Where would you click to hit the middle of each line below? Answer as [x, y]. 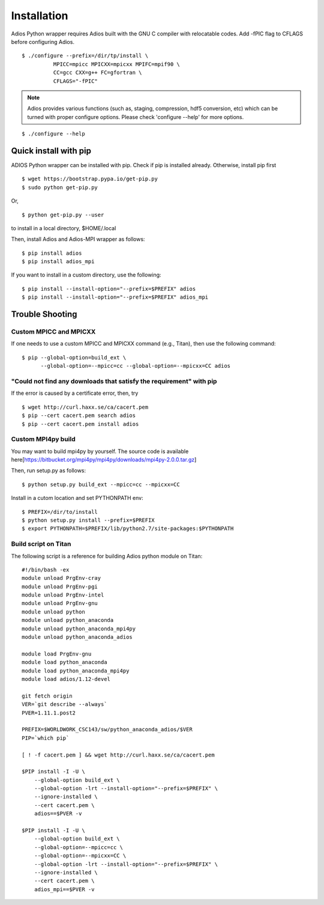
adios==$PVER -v [58, 814]
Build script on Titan [41, 544]
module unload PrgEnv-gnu [60, 603]
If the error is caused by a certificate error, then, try [75, 393]
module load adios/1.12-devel [66, 679]
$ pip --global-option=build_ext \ [74, 357]
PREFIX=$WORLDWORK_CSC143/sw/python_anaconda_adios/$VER [107, 730]
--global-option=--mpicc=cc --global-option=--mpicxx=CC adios [136, 366]
